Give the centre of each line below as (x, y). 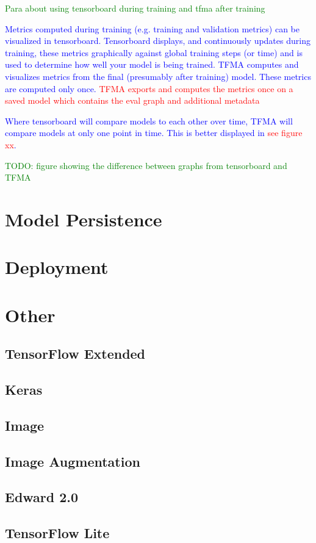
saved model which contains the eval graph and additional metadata (132, 100)
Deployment (57, 267)
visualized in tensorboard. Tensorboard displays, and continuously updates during (158, 41)
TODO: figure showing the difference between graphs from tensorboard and (146, 165)
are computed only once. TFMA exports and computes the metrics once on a (149, 88)
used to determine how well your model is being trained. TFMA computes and (152, 64)
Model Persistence (84, 219)
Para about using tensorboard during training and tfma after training (135, 8)
